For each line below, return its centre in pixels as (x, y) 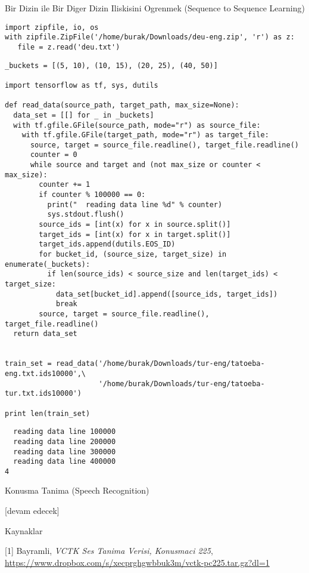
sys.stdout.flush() (86, 215)
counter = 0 (54, 155)
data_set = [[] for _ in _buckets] (84, 115)
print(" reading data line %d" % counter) (135, 204)
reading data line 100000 (65, 432)
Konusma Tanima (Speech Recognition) (77, 490)
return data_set (45, 334)
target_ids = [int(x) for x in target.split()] (135, 234)
